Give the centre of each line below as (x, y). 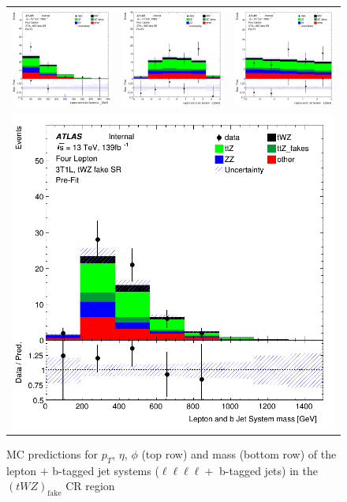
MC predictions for (52, 453)
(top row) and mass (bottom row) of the (239, 453)
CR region (90, 486)
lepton (22, 470)
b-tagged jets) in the (269, 470)
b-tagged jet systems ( (106, 470)
